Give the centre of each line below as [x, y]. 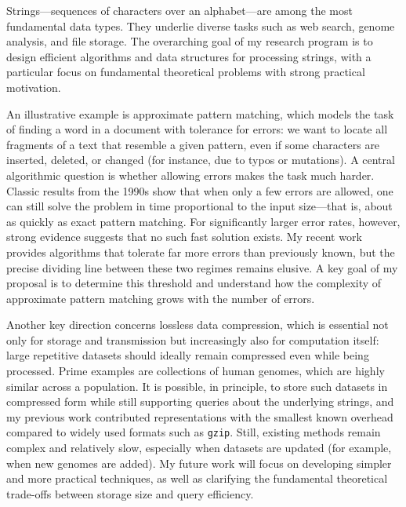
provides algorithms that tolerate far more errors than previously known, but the [201, 252]
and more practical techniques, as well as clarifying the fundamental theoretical [197, 478]
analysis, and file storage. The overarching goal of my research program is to [190, 41]
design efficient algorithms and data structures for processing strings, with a [189, 56]
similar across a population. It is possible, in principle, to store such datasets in [197, 386]
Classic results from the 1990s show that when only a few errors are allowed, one [200, 190]
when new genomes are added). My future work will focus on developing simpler [199, 463]
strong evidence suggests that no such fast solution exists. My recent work [184, 237]
